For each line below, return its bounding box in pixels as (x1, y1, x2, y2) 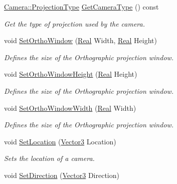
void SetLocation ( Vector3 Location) (4, 136, 116, 146)
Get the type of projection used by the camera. (4, 18, 145, 29)
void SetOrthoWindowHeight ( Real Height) (4, 69, 137, 79)
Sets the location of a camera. (4, 153, 95, 163)
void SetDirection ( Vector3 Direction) (4, 169, 119, 180)
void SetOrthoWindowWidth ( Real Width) (4, 102, 136, 113)
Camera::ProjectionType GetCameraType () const (4, 2, 159, 12)
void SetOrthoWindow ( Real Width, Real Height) (4, 35, 157, 46)
